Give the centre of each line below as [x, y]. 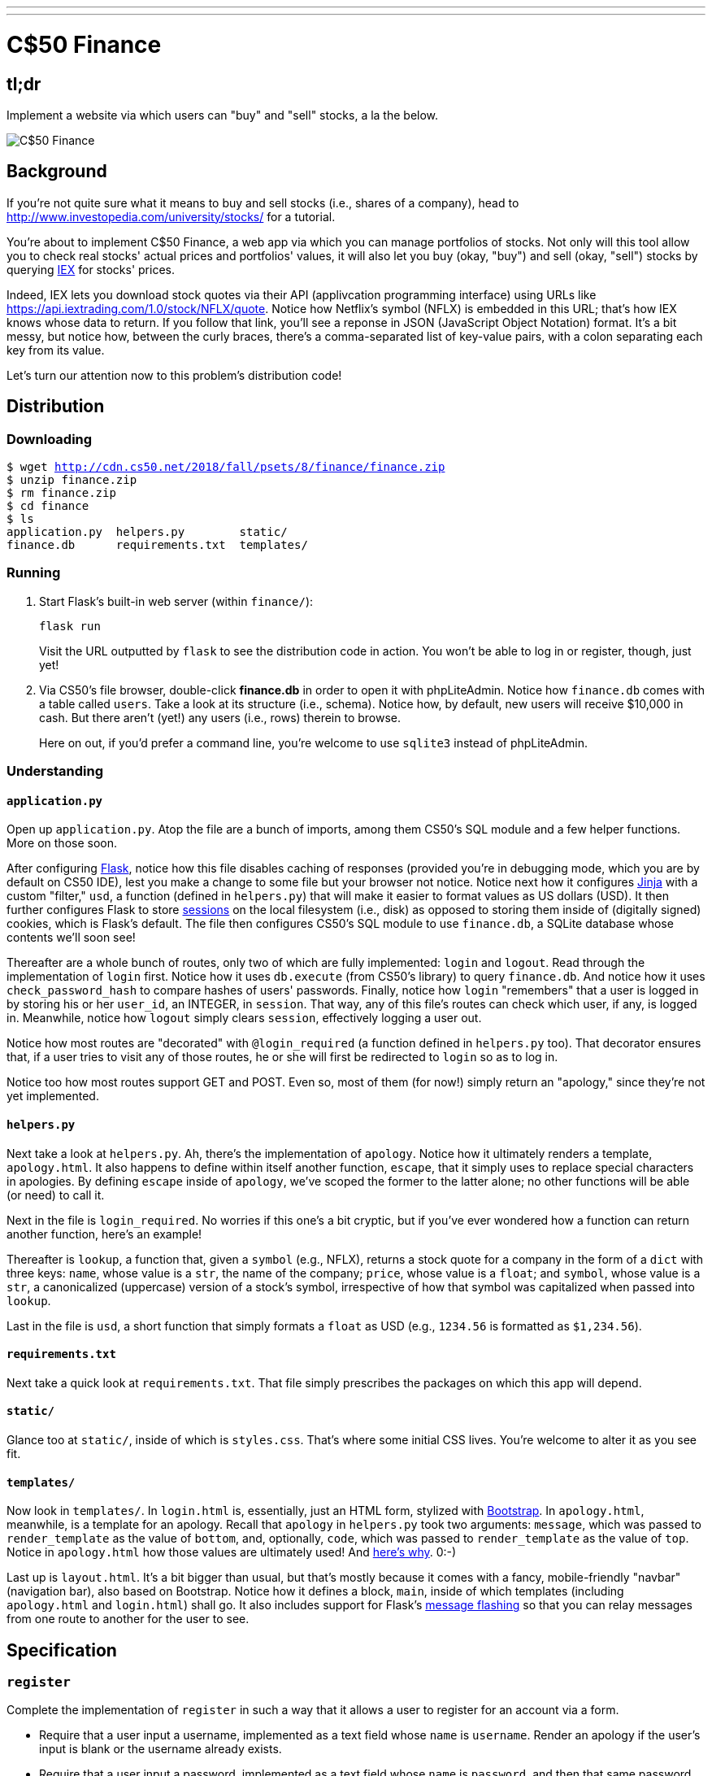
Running [34, 573]
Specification [62, 1650]
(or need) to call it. [56, 1195]
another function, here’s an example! [104, 1234]
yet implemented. [53, 1096]
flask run [70, 626]
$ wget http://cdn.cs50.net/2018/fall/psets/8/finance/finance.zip [226, 466]
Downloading [50, 439]
